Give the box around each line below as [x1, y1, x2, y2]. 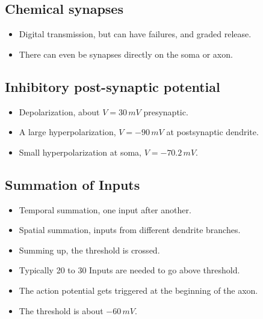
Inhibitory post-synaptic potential [5, 77, 220, 96]
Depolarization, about [19, 105, 100, 118]
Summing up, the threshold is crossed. [19, 243, 160, 256]
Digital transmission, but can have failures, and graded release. [19, 28, 252, 40]
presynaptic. [143, 105, 188, 118]
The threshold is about [19, 304, 104, 317]
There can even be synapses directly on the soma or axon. [19, 47, 233, 60]
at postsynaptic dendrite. [166, 126, 259, 138]
